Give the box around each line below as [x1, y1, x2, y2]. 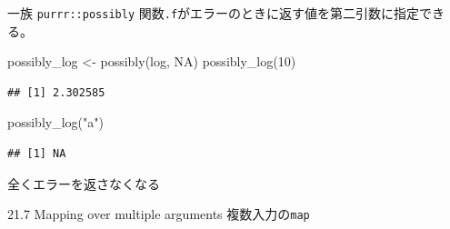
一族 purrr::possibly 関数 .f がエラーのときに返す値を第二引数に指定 [7, 4, 420, 22]
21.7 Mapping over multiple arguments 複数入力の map [7, 204, 310, 224]
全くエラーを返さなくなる [7, 174, 160, 193]
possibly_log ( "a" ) [7, 113, 104, 132]
